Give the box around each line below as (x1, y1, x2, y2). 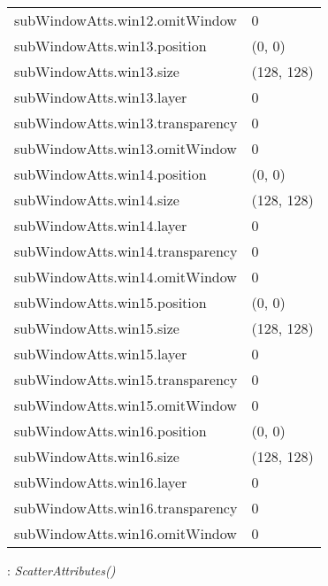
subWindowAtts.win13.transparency (14, 112, 238, 133)
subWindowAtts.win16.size (14, 446, 179, 466)
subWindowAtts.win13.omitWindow (14, 138, 237, 158)
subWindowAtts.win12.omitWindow (14, 10, 237, 30)
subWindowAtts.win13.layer (14, 87, 187, 107)
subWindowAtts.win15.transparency (14, 369, 238, 389)
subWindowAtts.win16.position (14, 420, 207, 441)
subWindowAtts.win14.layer (14, 215, 187, 235)
